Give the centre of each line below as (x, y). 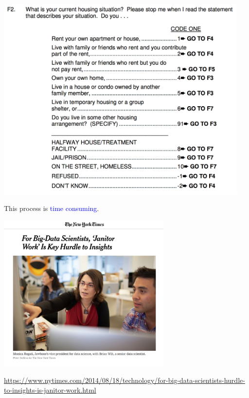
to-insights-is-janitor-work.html (50, 389)
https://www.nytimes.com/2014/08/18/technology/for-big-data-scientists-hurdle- (124, 380)
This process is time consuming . (52, 208)
